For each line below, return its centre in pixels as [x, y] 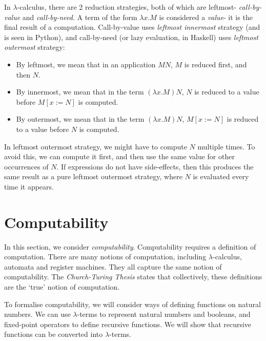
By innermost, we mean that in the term [80, 92]
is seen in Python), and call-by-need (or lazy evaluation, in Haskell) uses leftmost [131, 37]
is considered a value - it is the [206, 17]
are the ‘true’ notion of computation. [62, 287]
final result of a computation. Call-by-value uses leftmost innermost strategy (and [132, 27]
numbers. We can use [37, 314]
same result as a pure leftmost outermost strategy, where [93, 176]
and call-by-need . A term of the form [80, 17]
